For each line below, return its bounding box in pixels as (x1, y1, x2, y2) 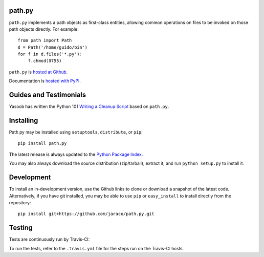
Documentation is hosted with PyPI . (9, 78, 81, 84)
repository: (9, 199, 31, 205)
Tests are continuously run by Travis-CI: (9, 236, 90, 242)
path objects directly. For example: (9, 26, 79, 32)
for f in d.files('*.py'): (18, 51, 83, 57)
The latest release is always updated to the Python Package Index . (9, 151, 143, 157)
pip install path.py (18, 141, 67, 146)
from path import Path (18, 38, 72, 43)
